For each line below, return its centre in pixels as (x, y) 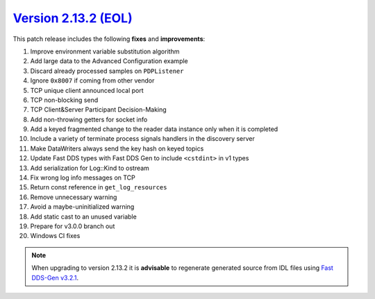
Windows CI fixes (55, 236)
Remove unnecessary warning (74, 197)
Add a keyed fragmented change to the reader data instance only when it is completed (154, 129)
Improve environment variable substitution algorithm (105, 51)
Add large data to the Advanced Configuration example (109, 61)
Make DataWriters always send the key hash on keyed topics (117, 148)
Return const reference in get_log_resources (99, 187)
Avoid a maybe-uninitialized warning (82, 207)
